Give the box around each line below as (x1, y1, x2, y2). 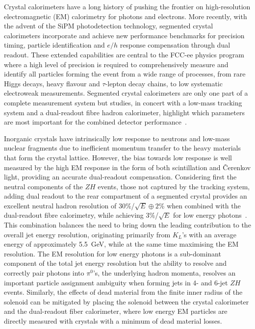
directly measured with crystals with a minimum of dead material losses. (4, 316, 222, 326)
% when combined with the (158, 200, 241, 210)
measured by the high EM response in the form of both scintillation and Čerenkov (4, 162, 251, 172)
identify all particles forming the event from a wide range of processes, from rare (4, 69, 246, 79)
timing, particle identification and (4, 40, 105, 50)
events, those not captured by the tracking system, (98, 181, 250, 191)
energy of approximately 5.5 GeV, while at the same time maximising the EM (4, 239, 239, 249)
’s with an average (182, 229, 237, 239)
